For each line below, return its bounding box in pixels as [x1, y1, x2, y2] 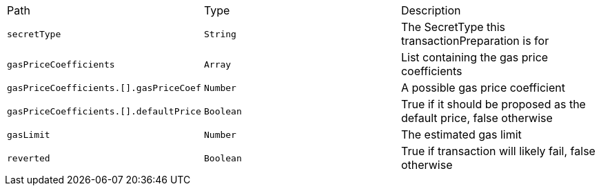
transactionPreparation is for [400, 34, 549, 48]
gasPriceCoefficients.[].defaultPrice [7, 105, 201, 117]
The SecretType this [400, 20, 506, 34]
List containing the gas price [400, 50, 549, 64]
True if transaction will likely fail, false [400, 144, 595, 158]
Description [400, 3, 461, 17]
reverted [7, 152, 50, 163]
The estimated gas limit [400, 128, 522, 141]
